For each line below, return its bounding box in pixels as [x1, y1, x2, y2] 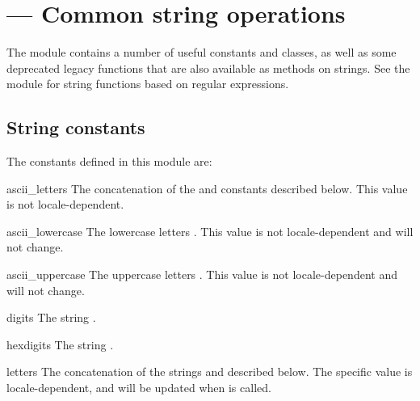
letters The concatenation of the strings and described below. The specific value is [6, 363, 413, 380]
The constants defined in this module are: [6, 153, 212, 170]
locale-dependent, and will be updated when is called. [6, 379, 271, 396]
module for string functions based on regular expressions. [6, 75, 289, 92]
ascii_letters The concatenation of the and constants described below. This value [6, 179, 408, 196]
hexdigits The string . [6, 336, 114, 352]
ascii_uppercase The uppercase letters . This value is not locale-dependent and [6, 266, 397, 283]
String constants [6, 115, 145, 140]
